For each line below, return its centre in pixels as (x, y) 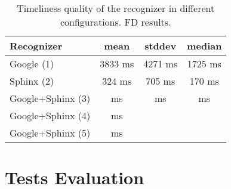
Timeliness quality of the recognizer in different (116, 8)
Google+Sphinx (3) (50, 98)
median (204, 46)
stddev (161, 46)
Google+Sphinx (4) (50, 115)
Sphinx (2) (32, 81)
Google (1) (32, 63)
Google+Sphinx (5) (50, 133)
